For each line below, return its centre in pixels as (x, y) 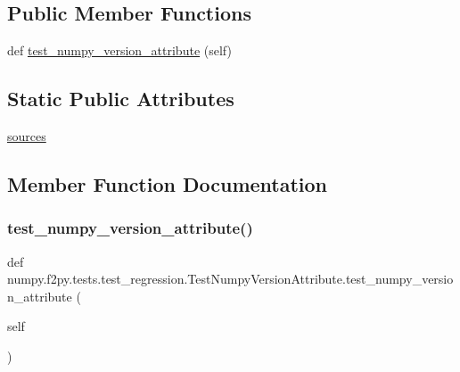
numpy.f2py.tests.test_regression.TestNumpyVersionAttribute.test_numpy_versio (230, 279)
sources (27, 136)
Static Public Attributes (121, 99)
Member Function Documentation (168, 183)
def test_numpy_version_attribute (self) (119, 50)
